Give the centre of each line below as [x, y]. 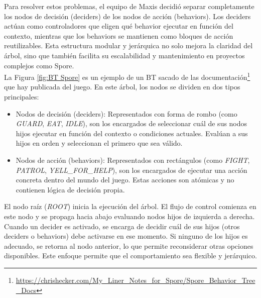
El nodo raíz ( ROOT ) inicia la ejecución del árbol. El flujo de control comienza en [130, 206]
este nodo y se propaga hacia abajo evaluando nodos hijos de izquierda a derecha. [129, 216]
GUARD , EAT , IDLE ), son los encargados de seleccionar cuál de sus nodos [132, 123]
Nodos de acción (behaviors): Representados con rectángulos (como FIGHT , [133, 160]
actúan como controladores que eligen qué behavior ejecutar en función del [119, 26]
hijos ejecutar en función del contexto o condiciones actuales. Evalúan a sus [132, 133]
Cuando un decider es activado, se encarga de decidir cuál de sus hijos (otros [122, 226]
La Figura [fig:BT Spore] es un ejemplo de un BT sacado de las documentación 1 [127, 76]
